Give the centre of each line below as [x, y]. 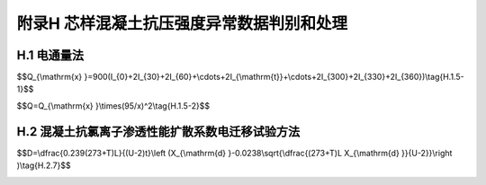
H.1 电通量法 [50, 55]
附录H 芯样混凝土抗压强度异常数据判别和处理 [182, 23]
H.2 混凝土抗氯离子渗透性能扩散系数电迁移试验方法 [158, 132]
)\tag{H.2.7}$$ [44, 165]
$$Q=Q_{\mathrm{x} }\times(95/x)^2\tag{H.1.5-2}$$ [113, 106]
